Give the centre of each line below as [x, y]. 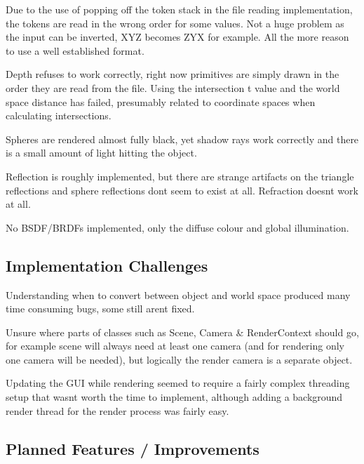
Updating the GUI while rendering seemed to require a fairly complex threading [178, 383]
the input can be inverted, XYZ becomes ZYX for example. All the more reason [177, 37]
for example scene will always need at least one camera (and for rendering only [175, 346]
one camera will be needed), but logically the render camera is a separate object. [179, 359]
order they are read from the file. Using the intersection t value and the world [173, 87]
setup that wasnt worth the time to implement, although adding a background [174, 397]
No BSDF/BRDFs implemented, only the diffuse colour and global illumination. [177, 227]
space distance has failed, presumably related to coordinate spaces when [161, 101]
